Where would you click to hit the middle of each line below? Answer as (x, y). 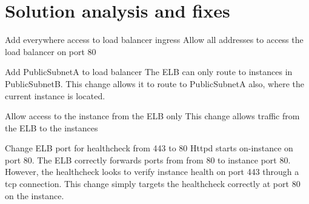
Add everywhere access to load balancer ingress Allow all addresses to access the (154, 40)
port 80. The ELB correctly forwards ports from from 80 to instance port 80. (148, 160)
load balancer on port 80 (51, 51)
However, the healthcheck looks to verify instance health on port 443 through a (152, 172)
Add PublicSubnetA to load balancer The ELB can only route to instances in (149, 72)
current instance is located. (55, 95)
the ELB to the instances (51, 127)
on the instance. (35, 195)
